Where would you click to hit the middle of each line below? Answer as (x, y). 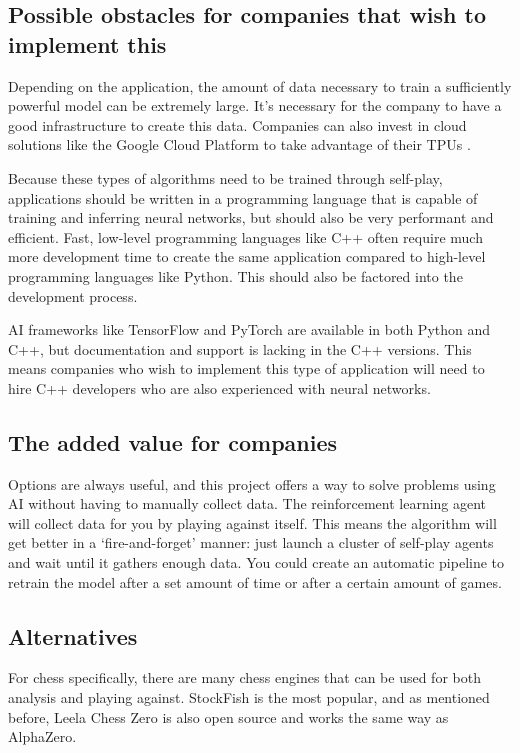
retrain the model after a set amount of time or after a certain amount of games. (255, 581)
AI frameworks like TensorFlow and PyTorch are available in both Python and (249, 329)
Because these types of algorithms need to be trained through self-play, (225, 177)
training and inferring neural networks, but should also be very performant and (251, 217)
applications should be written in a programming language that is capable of (243, 197)
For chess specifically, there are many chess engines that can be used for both (244, 677)
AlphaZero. (42, 736)
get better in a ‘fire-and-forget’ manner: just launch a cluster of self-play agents (251, 542)
